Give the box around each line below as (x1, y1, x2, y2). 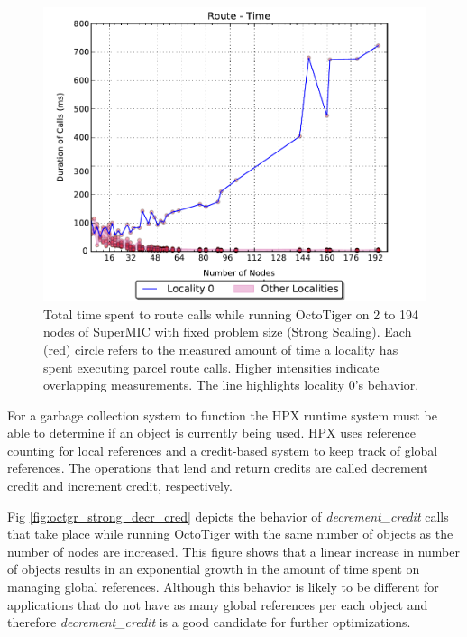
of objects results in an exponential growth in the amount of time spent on (7, 559, 420, 578)
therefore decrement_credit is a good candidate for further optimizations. (7, 613, 411, 632)
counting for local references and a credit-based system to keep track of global (7, 440, 438, 459)
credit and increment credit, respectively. (7, 476, 233, 495)
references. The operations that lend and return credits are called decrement (7, 458, 428, 477)
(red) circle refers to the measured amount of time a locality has (43, 339, 398, 358)
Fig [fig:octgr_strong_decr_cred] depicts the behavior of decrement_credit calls (7, 506, 449, 525)
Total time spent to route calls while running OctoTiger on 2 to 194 (43, 304, 418, 323)
